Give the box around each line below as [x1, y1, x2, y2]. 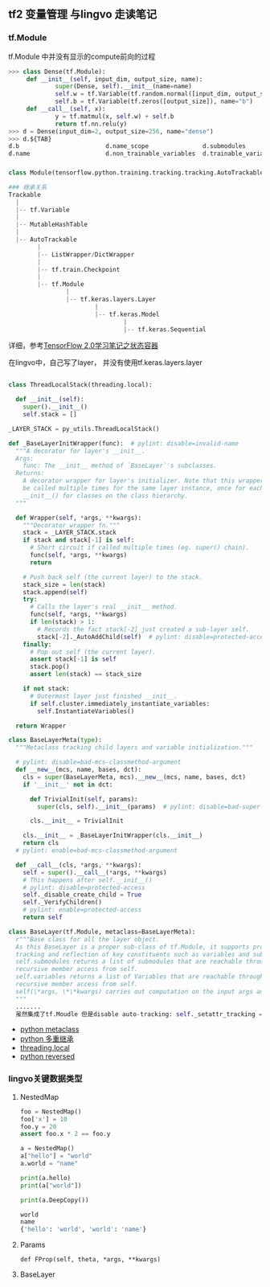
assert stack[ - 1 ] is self [29, 655, 117, 663]
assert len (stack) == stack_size [29, 670, 142, 678]
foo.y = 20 [19, 1122, 57, 1131]
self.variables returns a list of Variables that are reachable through [15, 973, 264, 981]
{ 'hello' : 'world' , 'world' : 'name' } [19, 1225, 147, 1234]
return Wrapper [15, 722, 67, 730]
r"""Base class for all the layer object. [15, 935, 160, 943]
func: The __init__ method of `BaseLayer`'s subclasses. [22, 461, 218, 470]
